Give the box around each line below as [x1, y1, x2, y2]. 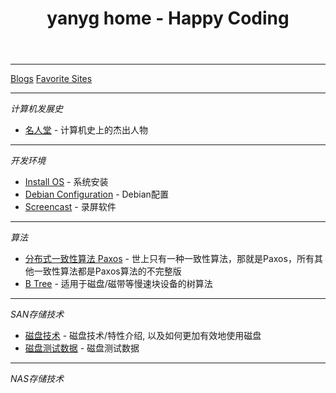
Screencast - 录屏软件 [24, 201, 117, 213]
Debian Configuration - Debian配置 [24, 188, 169, 201]
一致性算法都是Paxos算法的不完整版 [33, 265, 182, 277]
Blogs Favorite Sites [10, 73, 93, 85]
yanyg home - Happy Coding [46, 7, 290, 30]
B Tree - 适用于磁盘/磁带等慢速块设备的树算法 [24, 278, 213, 290]
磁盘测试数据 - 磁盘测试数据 [24, 342, 140, 354]
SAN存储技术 [10, 308, 65, 321]
